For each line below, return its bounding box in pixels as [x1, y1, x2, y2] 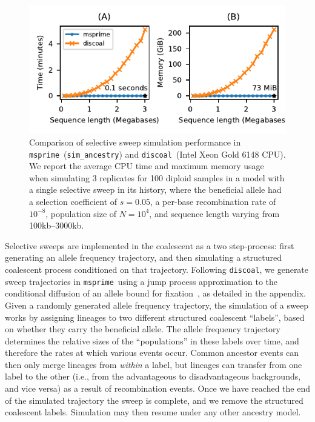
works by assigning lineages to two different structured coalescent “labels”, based [5, 310, 305, 323]
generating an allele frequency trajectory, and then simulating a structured [5, 251, 282, 264]
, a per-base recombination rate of [150, 195, 276, 208]
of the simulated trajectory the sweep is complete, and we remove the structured [5, 394, 303, 406]
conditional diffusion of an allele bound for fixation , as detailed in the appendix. [5, 287, 306, 300]
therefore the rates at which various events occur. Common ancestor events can [5, 346, 299, 359]
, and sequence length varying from [149, 207, 280, 219]
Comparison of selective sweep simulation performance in [29, 136, 241, 148]
